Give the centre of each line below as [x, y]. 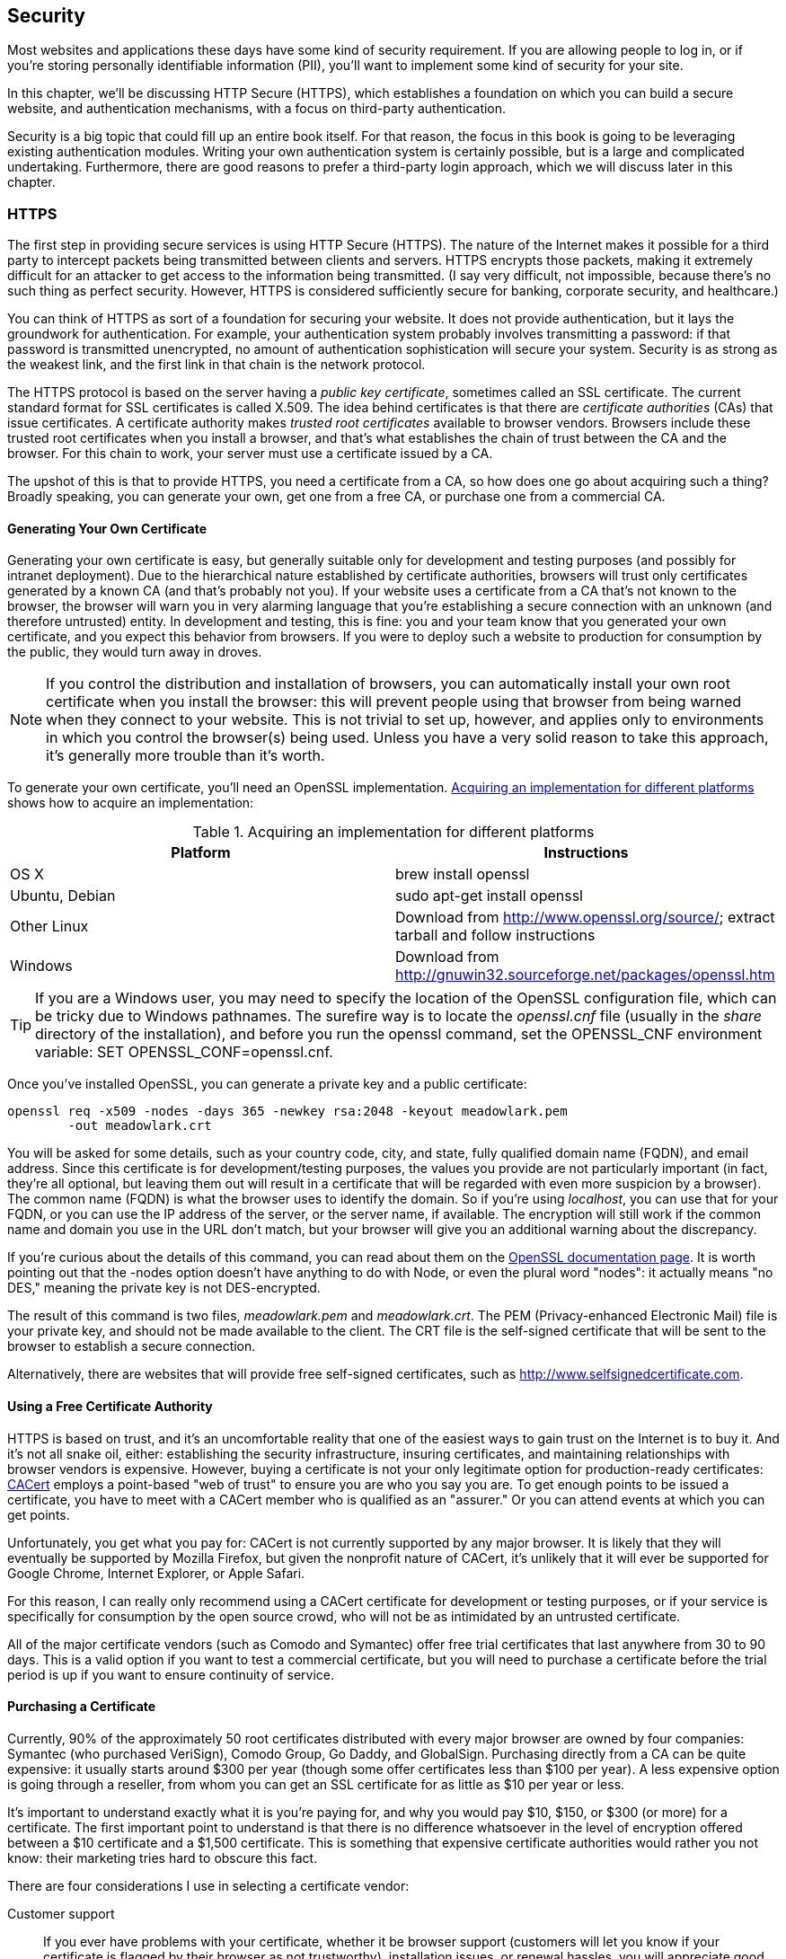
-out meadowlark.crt [140, 1126]
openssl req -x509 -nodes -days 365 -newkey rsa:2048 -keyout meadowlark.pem [287, 1112]
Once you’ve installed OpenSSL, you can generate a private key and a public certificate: [267, 1084]
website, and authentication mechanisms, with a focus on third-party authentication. [257, 109]
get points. [39, 1514]
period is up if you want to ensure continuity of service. [171, 1674]
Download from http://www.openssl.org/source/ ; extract [585, 918]
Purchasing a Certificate [82, 1707]
